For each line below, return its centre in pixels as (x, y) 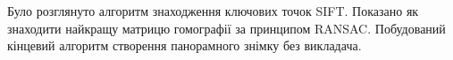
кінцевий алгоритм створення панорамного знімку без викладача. (185, 45)
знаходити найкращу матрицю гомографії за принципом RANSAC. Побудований (226, 28)
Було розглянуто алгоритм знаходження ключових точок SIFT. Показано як (213, 11)
